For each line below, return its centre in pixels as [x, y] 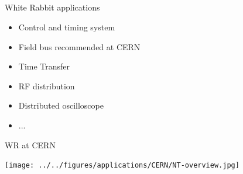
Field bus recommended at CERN [79, 46]
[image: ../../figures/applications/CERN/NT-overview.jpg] [122, 166]
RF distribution [47, 86]
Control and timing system [67, 27]
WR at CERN [30, 145]
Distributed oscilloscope [61, 105]
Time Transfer [44, 66]
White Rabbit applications [52, 7]
